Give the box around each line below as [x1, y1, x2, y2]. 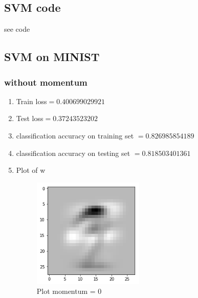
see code [4, 24, 30, 34]
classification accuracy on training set [16, 130, 134, 141]
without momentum [4, 75, 87, 88]
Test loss [16, 113, 43, 124]
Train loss [16, 95, 47, 106]
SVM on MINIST [4, 49, 100, 65]
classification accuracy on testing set [16, 147, 130, 158]
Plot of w [16, 165, 46, 175]
